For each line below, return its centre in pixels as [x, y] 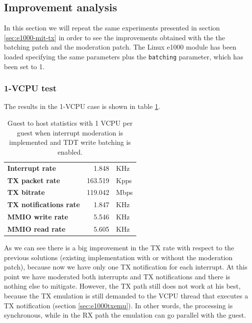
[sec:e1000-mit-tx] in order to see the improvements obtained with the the [115, 37]
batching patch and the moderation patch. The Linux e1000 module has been [120, 47]
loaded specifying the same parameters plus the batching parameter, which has [124, 56]
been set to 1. [24, 66]
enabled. [70, 151]
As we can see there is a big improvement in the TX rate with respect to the [119, 247]
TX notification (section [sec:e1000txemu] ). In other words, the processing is [118, 305]
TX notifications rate [44, 204]
